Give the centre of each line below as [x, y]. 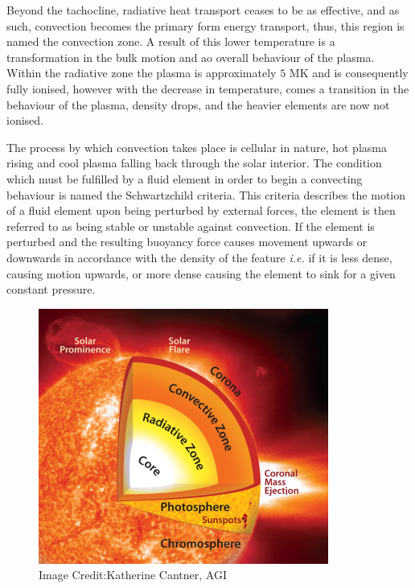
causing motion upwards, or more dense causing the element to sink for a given [201, 273]
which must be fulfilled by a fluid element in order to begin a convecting [185, 178]
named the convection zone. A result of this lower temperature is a [171, 41]
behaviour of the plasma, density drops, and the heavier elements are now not [198, 104]
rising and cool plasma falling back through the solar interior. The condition [194, 163]
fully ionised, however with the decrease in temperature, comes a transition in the [208, 88]
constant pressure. [51, 289]
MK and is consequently [349, 73]
